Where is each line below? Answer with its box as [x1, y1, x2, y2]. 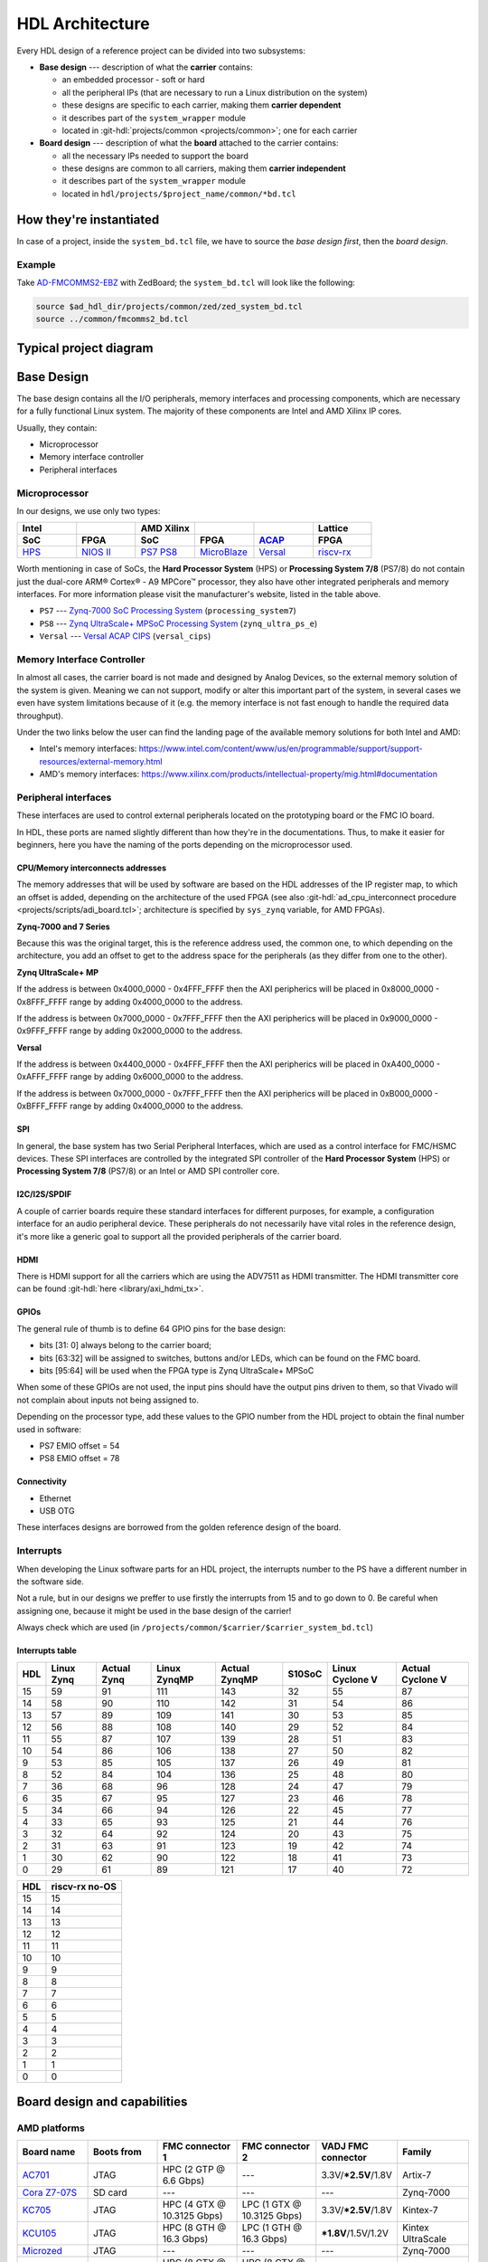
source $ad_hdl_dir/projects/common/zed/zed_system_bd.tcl [35, 301, 303, 311]
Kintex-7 [402, 2204, 438, 2217]
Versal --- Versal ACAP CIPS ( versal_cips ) [39, 631, 211, 642]
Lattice [317, 522, 349, 535]
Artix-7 [402, 2169, 432, 2181]
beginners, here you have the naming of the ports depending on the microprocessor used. [16, 840, 352, 851]
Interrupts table [16, 1645, 77, 1656]
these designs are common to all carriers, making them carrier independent [61, 163, 347, 174]
